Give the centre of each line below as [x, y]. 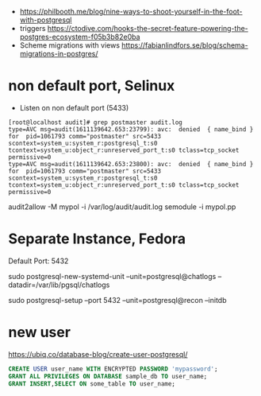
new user [40, 332]
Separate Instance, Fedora [97, 239]
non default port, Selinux [92, 86]
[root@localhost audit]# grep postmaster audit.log [95, 122]
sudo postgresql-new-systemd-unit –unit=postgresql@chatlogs [112, 276]
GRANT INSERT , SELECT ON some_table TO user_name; [92, 384]
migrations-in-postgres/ [59, 54]
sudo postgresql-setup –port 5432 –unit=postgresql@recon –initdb [118, 300]
